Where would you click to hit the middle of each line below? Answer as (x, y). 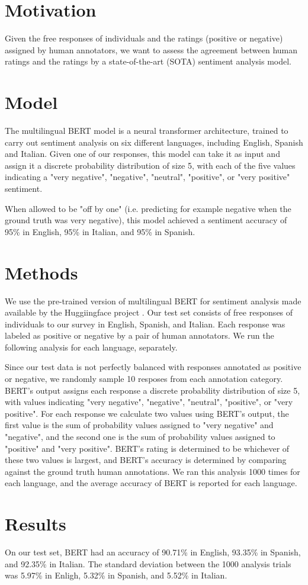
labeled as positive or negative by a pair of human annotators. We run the (139, 335)
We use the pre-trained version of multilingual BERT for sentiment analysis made (153, 300)
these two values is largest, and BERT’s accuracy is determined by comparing (146, 460)
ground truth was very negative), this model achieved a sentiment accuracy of (146, 220)
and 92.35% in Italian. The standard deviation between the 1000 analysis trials (148, 563)
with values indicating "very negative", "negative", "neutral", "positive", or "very (149, 402)
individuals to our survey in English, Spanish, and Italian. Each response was (145, 324)
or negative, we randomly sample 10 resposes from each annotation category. (144, 379)
